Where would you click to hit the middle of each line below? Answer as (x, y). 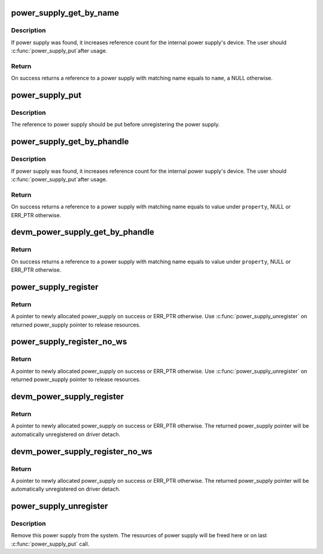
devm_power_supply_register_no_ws (82, 451)
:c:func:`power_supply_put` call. (50, 544)
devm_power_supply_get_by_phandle (83, 232)
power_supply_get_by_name (65, 13)
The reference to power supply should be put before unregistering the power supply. (115, 124)
